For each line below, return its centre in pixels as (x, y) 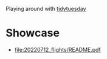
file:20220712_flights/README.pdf (57, 49)
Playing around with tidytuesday (46, 9)
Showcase (33, 33)
